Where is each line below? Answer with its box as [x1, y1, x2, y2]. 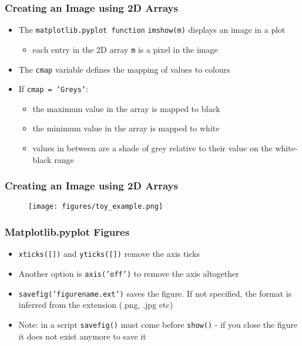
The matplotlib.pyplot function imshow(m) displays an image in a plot [18, 23, 286, 36]
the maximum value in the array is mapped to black [32, 102, 220, 114]
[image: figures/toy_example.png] [28, 202, 163, 211]
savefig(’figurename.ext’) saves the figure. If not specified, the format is [18, 287, 292, 299]
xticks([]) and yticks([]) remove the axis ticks [18, 247, 200, 260]
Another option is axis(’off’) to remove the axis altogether [18, 267, 239, 279]
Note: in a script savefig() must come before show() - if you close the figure [18, 318, 298, 330]
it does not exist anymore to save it [18, 330, 146, 342]
